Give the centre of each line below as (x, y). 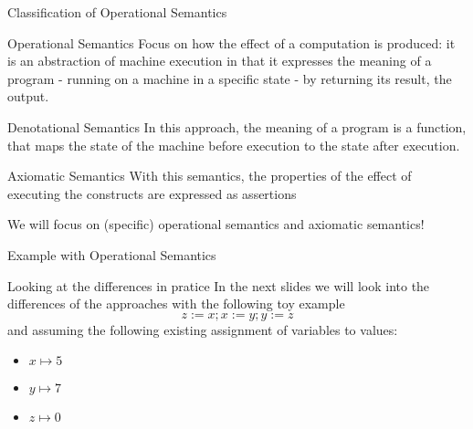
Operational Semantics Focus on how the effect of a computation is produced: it (231, 42)
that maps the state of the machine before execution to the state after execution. (234, 145)
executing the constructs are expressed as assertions (152, 193)
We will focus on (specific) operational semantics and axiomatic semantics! (216, 224)
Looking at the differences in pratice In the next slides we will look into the (219, 285)
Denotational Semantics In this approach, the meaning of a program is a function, (237, 126)
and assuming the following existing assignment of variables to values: (203, 329)
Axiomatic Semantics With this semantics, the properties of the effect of (210, 176)
